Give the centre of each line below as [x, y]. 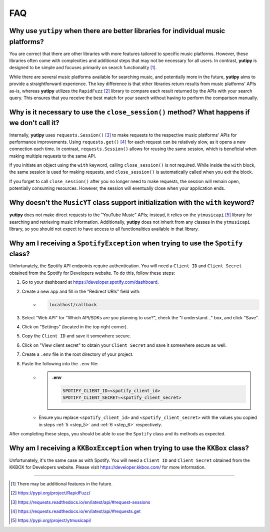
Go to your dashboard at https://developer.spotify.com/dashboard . [90, 282]
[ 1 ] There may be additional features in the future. [62, 483]
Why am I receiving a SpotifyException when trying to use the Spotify [126, 243]
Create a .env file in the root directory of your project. [77, 354]
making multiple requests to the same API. [53, 156]
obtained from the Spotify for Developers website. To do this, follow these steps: [92, 273]
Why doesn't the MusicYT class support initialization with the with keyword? [132, 203]
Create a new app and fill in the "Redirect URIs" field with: [81, 291]
